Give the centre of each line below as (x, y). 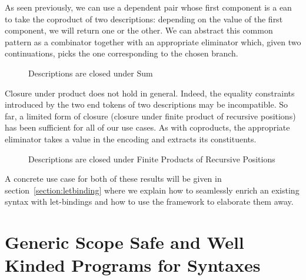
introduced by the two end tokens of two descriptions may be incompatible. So (146, 104)
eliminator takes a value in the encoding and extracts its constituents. (131, 139)
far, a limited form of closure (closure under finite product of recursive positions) (150, 116)
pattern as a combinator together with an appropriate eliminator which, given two (153, 41)
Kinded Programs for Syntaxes (133, 265)
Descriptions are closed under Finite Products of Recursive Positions (152, 159)
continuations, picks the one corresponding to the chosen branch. (122, 53)
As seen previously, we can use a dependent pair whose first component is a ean (148, 7)
